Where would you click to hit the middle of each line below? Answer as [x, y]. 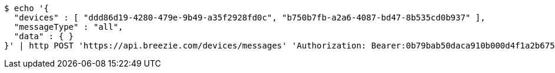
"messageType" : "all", [69, 27]
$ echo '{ [26, 8]
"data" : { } [44, 36]
